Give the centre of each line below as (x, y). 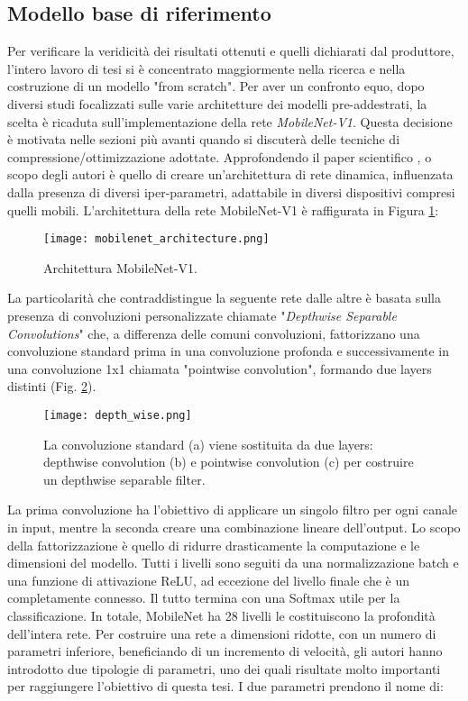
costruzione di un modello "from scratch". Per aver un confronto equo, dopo (216, 86)
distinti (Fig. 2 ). (52, 386)
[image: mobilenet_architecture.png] (156, 239)
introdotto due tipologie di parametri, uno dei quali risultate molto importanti (224, 668)
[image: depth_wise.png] (118, 415)
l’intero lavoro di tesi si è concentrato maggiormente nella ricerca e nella (206, 68)
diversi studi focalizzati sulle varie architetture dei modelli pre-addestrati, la (217, 103)
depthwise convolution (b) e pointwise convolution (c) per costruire (229, 462)
